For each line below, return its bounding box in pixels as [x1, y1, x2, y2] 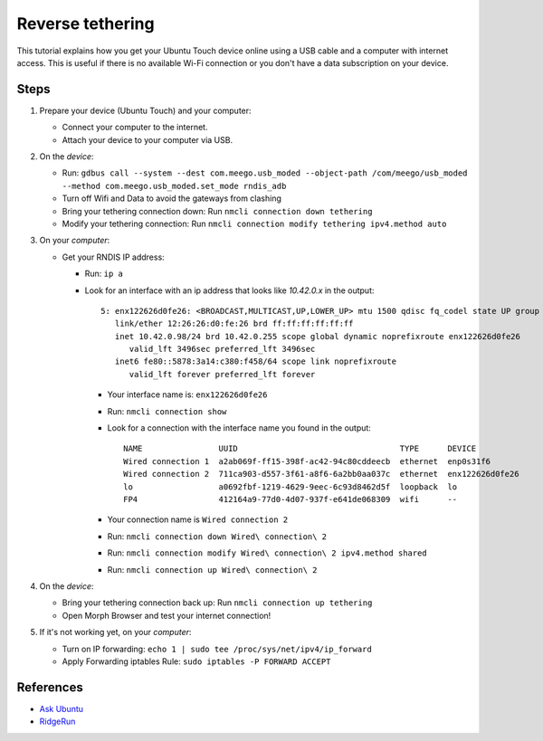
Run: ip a [84, 268, 124, 280]
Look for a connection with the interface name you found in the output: [107, 423, 371, 433]
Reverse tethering [16, 14, 155, 33]
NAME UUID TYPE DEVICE [123, 443, 477, 454]
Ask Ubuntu [39, 703, 84, 714]
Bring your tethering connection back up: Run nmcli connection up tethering [62, 597, 373, 608]
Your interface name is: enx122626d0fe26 [107, 389, 268, 400]
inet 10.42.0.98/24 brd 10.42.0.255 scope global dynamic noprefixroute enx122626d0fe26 [114, 331, 520, 341]
